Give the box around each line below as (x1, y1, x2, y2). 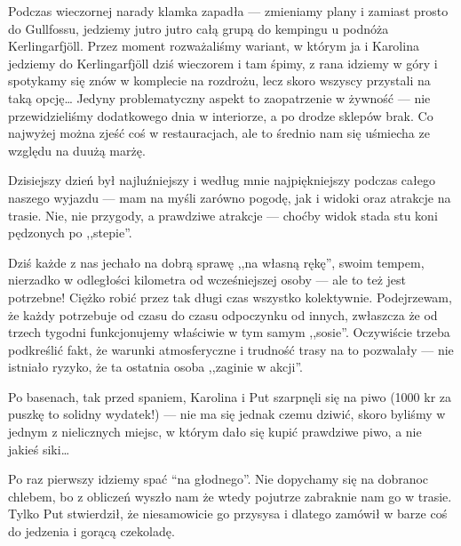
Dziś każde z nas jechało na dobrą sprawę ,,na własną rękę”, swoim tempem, (8, 253, 425, 271)
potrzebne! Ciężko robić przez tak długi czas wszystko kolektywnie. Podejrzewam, (8, 287, 452, 306)
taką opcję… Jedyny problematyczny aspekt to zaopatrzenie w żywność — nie (8, 88, 431, 107)
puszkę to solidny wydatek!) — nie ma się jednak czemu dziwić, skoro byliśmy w (8, 405, 446, 423)
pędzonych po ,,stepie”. (8, 223, 132, 242)
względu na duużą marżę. (8, 141, 146, 159)
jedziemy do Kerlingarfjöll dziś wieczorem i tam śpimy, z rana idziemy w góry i (8, 53, 438, 72)
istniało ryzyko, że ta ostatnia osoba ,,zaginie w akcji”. (8, 357, 304, 376)
